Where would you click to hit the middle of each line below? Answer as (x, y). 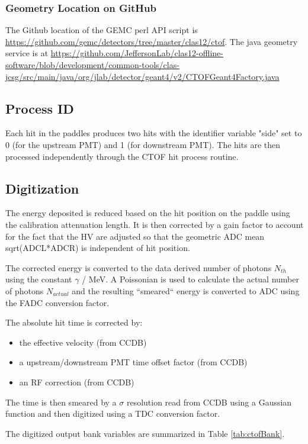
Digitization (42, 188)
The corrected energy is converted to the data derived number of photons (139, 267)
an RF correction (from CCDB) (77, 382)
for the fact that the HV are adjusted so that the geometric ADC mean (135, 236)
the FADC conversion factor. (57, 302)
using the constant (39, 279)
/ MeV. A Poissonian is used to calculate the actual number (191, 279)
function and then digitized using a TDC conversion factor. (113, 414)
